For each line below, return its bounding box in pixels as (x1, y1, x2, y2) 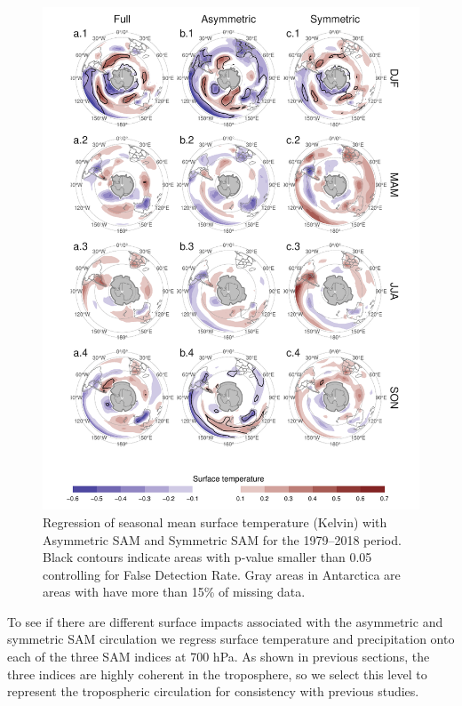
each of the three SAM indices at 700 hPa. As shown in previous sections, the (7, 647, 430, 666)
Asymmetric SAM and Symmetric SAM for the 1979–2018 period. (43, 530, 402, 549)
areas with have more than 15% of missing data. (43, 582, 306, 601)
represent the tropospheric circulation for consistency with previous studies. (7, 682, 419, 701)
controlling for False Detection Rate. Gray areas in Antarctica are (43, 565, 401, 583)
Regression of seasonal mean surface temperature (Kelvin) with (43, 512, 387, 531)
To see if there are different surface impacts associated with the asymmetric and (7, 612, 443, 630)
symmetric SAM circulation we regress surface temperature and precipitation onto (7, 630, 455, 648)
